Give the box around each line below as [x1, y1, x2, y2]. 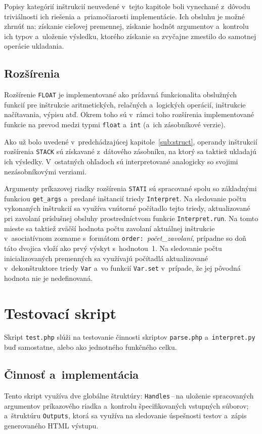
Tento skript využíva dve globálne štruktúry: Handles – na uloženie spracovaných [4, 390, 254, 401]
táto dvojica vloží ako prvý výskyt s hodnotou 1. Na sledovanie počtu [4, 242, 222, 253]
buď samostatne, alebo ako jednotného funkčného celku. [4, 342, 177, 352]
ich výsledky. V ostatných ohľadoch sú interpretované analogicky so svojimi [4, 156, 238, 166]
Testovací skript [4, 302, 117, 323]
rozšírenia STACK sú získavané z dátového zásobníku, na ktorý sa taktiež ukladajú [4, 146, 256, 157]
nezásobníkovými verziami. [4, 166, 87, 176]
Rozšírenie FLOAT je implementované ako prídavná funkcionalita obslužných [4, 89, 237, 100]
